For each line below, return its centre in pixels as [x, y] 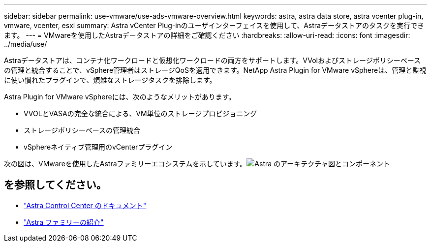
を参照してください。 [55, 185]
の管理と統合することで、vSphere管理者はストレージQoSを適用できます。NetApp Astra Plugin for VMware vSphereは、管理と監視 [215, 70]
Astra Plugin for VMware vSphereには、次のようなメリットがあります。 [120, 97]
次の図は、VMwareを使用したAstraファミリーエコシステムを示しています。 [125, 164]
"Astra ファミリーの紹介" [64, 222]
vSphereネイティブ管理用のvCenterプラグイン [98, 147]
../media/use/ [26, 44]
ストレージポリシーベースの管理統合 [82, 130]
